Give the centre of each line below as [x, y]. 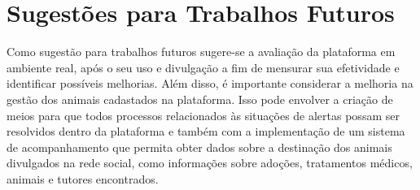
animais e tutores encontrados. [83, 178]
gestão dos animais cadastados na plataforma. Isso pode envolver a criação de [200, 99]
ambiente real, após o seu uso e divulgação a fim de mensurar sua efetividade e [203, 67]
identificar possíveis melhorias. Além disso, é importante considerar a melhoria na [210, 83]
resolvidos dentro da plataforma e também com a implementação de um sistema [206, 131]
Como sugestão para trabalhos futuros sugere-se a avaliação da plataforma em [201, 52]
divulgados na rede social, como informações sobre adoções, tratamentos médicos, [210, 163]
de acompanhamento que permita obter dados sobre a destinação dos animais [199, 147]
